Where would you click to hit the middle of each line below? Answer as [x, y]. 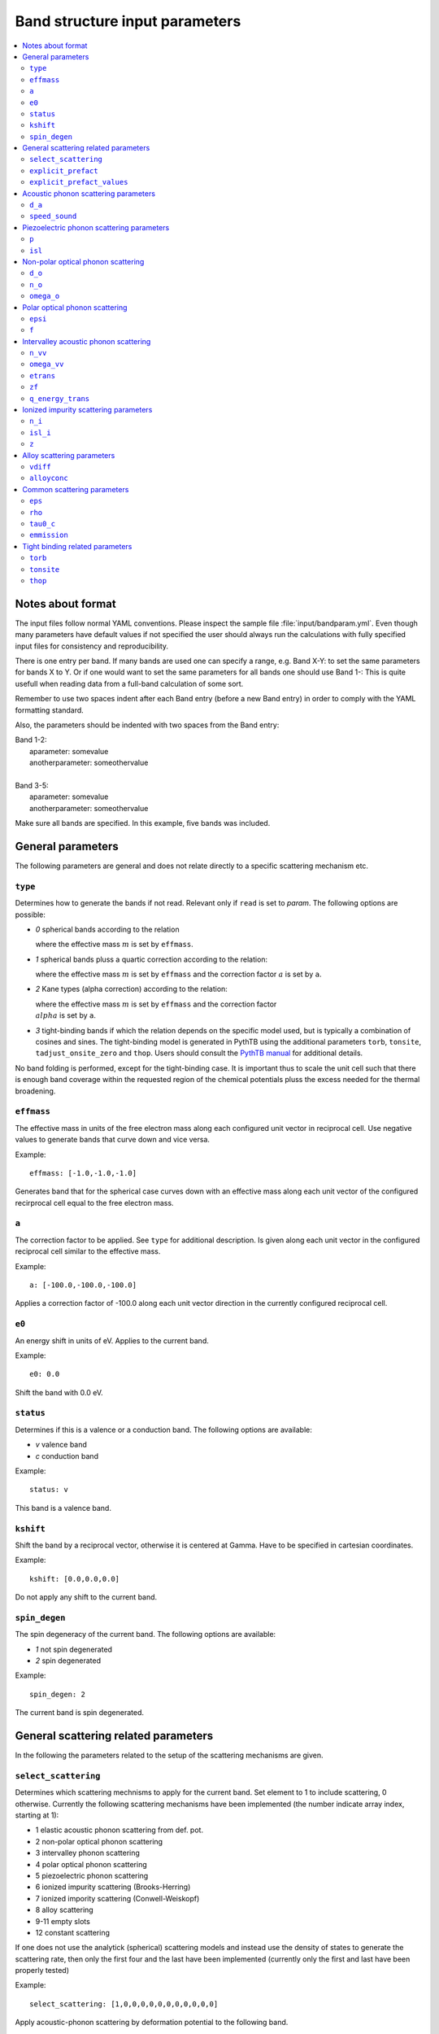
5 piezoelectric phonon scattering [92, 1875]
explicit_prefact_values [79, 182]
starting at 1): [37, 1815]
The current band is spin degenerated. [80, 1713]
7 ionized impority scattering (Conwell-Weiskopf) [117, 1898]
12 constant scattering [72, 1932]
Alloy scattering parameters [69, 455]
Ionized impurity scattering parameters [87, 410]
